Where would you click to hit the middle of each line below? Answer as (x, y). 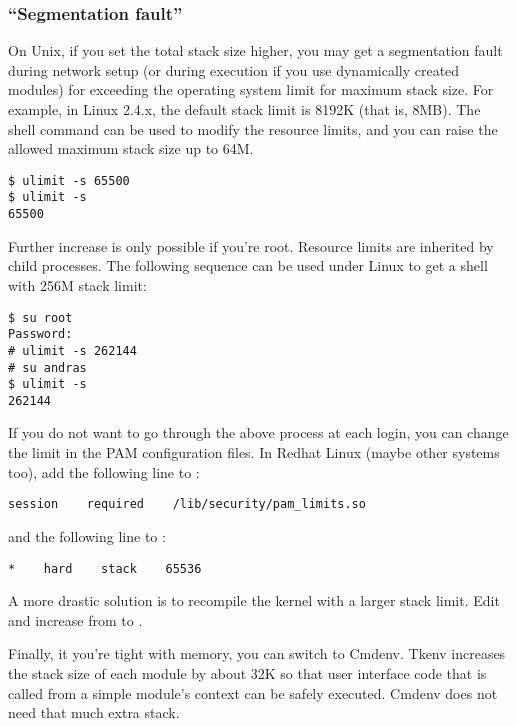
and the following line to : (87, 535)
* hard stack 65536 (105, 568)
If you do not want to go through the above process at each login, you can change (258, 432)
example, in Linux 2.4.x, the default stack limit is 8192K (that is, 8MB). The (244, 109)
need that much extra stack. (94, 712)
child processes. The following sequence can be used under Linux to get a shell (248, 265)
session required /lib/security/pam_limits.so (187, 504)
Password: (40, 334)
